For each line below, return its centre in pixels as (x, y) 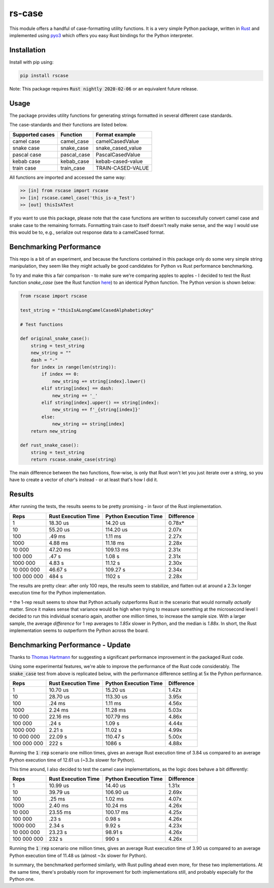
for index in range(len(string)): (74, 367)
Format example (116, 135)
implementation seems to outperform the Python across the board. (79, 630)
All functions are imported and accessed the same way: (67, 177)
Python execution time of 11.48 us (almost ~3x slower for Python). (78, 855)
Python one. (22, 879)
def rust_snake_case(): (50, 445)
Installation (27, 50)
